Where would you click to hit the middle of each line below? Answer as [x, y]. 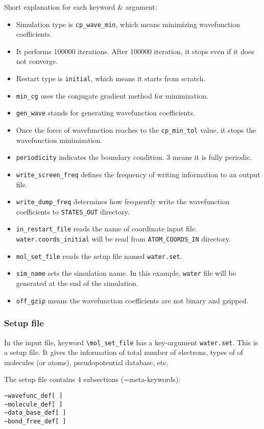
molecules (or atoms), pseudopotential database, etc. [86, 362]
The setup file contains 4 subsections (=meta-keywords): [92, 379]
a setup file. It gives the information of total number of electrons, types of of [124, 352]
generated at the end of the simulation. [77, 283]
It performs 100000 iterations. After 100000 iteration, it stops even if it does [135, 51]
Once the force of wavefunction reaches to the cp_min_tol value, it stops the [136, 130]
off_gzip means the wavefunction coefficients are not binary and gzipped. [132, 300]
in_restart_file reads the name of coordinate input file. [106, 229]
